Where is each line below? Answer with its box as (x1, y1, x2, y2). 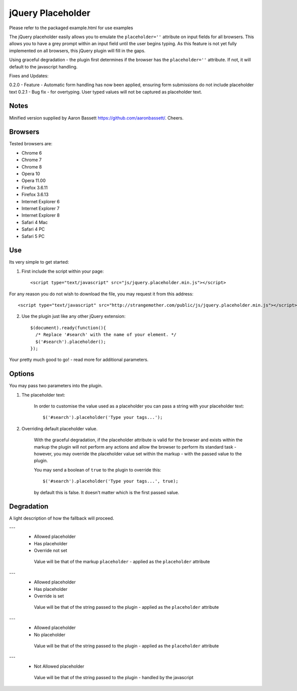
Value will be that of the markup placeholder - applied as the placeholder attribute (34, 559, 210, 565)
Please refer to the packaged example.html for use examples (9, 25, 133, 31)
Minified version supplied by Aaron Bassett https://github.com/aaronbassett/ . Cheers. (9, 115, 184, 121)
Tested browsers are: (9, 141, 53, 147)
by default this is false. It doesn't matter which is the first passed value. (34, 489, 179, 495)
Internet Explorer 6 (21, 198, 60, 204)
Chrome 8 (21, 164, 42, 170)
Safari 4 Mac (21, 219, 48, 225)
